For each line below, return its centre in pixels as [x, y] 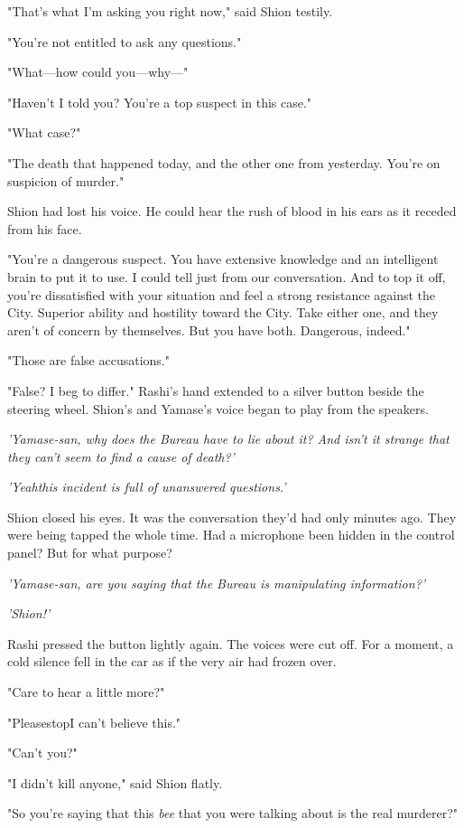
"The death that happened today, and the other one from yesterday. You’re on [224, 162]
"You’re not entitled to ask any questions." [125, 41]
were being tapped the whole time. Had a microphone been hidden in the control [231, 535]
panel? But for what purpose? [90, 553]
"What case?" [44, 132]
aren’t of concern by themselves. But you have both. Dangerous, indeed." [209, 329]
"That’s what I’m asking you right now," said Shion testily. [170, 11]
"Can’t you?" [42, 753]
